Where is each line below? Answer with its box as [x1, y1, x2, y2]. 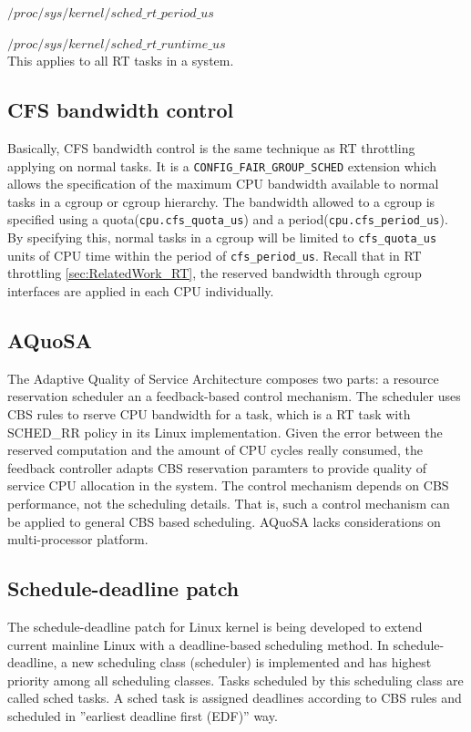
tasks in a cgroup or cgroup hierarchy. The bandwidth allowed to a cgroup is [7, 191, 435, 211]
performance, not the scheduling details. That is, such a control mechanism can [7, 493, 450, 512]
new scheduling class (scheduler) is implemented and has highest [71, 653, 432, 672]
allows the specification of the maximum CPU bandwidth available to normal [7, 174, 439, 193]
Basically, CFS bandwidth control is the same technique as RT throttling [7, 138, 415, 157]
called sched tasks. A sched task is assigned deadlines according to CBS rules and [7, 688, 462, 707]
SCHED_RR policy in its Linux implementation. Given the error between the [7, 422, 443, 441]
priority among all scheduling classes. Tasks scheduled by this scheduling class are [7, 670, 464, 689]
